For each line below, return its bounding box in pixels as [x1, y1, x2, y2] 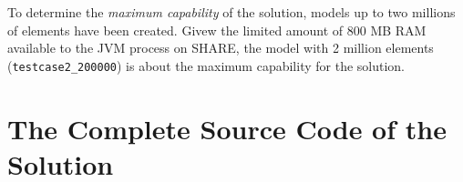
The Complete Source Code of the [7, 109, 447, 147]
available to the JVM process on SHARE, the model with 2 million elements [7, 38, 434, 57]
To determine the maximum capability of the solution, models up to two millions [7, 3, 456, 21]
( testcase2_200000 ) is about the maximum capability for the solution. [7, 56, 405, 75]
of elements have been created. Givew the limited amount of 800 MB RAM [7, 20, 427, 39]
